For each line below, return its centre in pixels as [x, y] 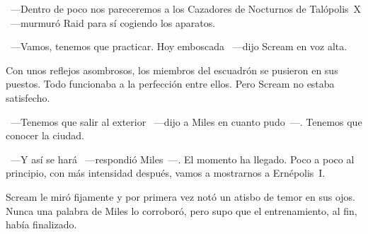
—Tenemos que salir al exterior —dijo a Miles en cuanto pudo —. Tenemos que [186, 121]
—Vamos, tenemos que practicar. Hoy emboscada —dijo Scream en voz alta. [179, 46]
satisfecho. [28, 97]
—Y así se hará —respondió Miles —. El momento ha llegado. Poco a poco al [182, 159]
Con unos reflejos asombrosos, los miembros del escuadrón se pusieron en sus [172, 70]
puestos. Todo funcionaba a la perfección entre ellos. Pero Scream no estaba [170, 84]
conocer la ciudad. [45, 135]
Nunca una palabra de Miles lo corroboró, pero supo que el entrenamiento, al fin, [182, 210]
